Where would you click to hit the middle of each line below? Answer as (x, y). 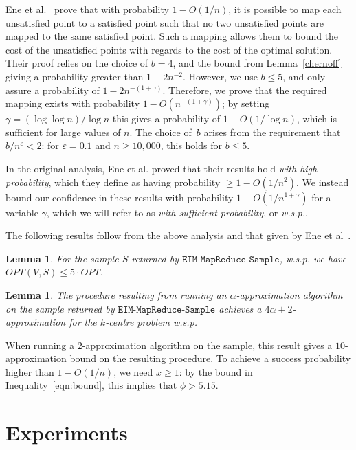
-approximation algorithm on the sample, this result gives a (207, 345)
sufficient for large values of (63, 132)
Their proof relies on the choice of (77, 63)
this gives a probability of (166, 119)
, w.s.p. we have (313, 258)
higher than (30, 371)
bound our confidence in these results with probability (120, 197)
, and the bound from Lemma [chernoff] (257, 63)
